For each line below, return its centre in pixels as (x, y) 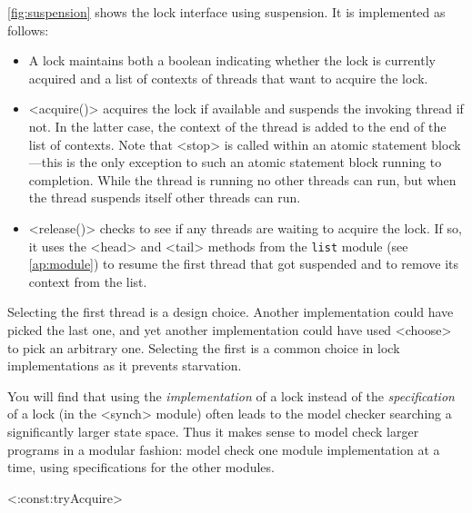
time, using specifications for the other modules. (141, 467)
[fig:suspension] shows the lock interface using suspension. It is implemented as (226, 12)
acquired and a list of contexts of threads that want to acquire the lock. (228, 78)
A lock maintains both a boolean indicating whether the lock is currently (232, 60)
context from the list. (88, 281)
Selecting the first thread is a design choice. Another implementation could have (231, 312)
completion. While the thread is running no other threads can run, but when (242, 179)
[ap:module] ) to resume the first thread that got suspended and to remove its (244, 264)
